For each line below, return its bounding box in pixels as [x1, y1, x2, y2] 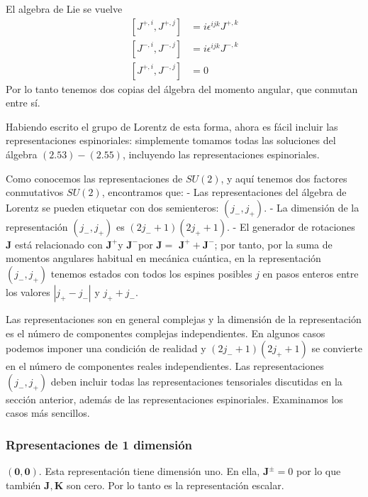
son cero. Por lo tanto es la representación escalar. [66, 477, 284, 492]
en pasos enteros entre [262, 266, 359, 281]
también [6, 477, 41, 492]
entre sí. [6, 95, 40, 110]
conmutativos [6, 185, 64, 200]
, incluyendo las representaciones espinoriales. [122, 147, 320, 162]
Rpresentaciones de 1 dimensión [6, 435, 193, 453]
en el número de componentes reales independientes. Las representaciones [6, 359, 324, 373]
